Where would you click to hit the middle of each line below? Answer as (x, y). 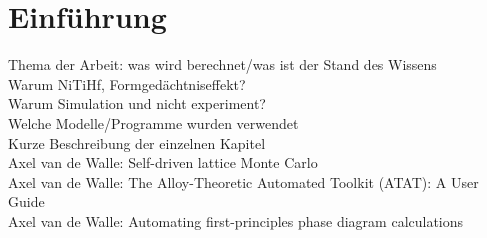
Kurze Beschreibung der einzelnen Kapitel (137, 142)
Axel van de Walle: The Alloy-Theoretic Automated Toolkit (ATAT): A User (243, 181)
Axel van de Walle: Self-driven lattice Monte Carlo (163, 162)
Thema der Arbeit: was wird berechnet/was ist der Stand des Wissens (222, 64)
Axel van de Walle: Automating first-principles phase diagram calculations (236, 220)
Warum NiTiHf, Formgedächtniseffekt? (127, 83)
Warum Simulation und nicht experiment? (137, 103)
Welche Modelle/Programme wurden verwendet (153, 122)
